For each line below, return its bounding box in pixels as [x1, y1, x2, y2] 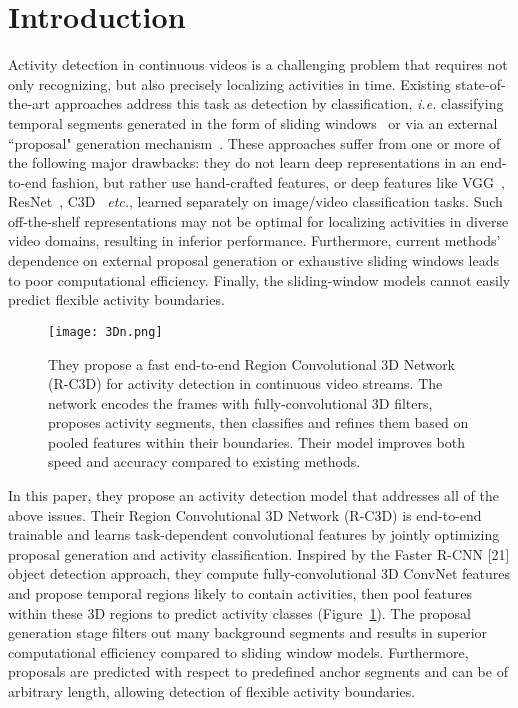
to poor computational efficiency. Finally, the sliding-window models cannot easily [8, 269, 511, 290]
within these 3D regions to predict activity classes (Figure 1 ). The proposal [8, 602, 472, 623]
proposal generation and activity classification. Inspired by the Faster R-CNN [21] [8, 543, 510, 564]
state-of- [455, 73, 506, 94]
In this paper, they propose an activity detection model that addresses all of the [8, 485, 499, 506]
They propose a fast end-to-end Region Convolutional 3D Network [48, 353, 456, 374]
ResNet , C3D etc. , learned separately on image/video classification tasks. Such [8, 191, 503, 212]
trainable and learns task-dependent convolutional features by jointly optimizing [8, 524, 500, 545]
